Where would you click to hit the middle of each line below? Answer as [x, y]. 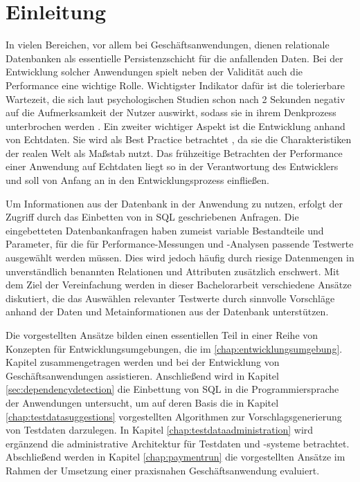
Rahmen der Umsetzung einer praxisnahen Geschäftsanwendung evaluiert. [163, 470]
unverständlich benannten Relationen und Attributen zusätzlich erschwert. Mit [173, 271]
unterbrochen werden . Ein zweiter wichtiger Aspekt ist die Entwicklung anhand [175, 126]
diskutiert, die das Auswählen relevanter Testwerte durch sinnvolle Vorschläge [170, 298]
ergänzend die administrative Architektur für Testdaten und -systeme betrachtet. [178, 443]
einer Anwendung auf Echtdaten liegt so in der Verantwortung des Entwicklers [172, 166]
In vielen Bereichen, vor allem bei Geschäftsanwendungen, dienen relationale [168, 45]
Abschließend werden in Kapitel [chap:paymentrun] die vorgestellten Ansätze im [175, 457]
